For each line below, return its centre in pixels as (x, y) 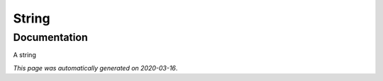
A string (25, 55)
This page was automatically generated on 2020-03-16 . (95, 68)
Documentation (50, 37)
